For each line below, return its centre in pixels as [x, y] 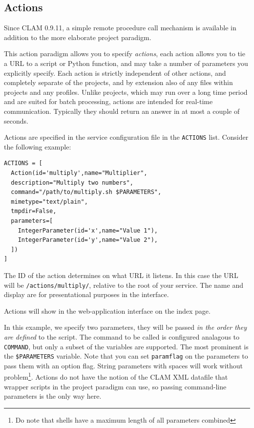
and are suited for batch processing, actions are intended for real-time [108, 101]
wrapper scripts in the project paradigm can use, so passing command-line [115, 386]
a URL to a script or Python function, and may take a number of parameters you [126, 63]
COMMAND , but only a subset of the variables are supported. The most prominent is [126, 346]
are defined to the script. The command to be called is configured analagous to [122, 336]
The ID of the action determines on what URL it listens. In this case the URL [121, 275]
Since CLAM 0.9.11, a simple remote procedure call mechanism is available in [120, 28]
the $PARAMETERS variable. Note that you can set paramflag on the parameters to [126, 356]
